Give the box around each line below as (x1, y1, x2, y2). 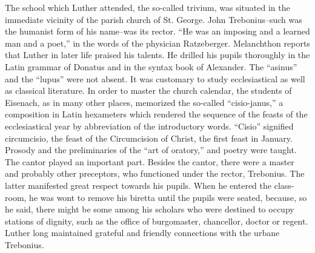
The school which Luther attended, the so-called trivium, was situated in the (5, 1, 290, 13)
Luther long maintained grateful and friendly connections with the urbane (5, 226, 280, 239)
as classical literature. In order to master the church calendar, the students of (5, 84, 292, 97)
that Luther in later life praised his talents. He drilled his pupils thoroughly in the (5, 48, 310, 61)
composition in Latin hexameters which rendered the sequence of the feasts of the (5, 108, 308, 120)
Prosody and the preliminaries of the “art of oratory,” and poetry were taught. (5, 143, 297, 156)
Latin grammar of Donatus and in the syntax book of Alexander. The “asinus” (5, 60, 297, 73)
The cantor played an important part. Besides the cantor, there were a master (5, 155, 294, 168)
